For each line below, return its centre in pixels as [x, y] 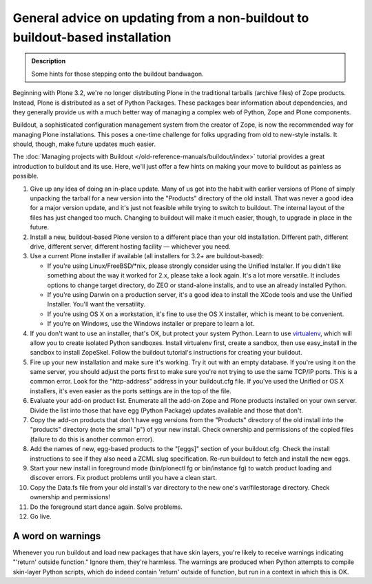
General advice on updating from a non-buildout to [161, 18]
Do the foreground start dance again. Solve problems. [106, 507]
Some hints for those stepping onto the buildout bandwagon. [117, 74]
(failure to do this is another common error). [92, 439]
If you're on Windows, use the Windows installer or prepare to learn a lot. [151, 324]
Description [49, 61]
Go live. [41, 516]
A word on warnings [57, 536]
